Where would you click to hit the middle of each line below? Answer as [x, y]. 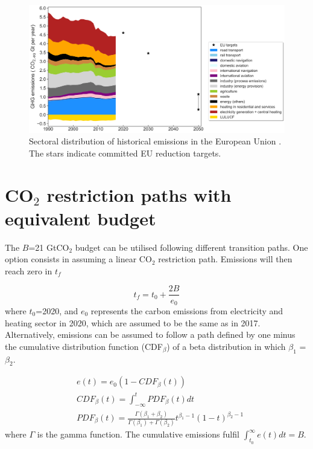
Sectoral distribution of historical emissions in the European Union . [155, 141]
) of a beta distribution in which [226, 346]
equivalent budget [81, 218]
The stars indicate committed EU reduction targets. [125, 153]
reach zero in [29, 270]
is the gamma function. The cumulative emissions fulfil [138, 434]
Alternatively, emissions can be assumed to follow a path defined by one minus [150, 334]
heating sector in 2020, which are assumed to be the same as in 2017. [133, 322]
